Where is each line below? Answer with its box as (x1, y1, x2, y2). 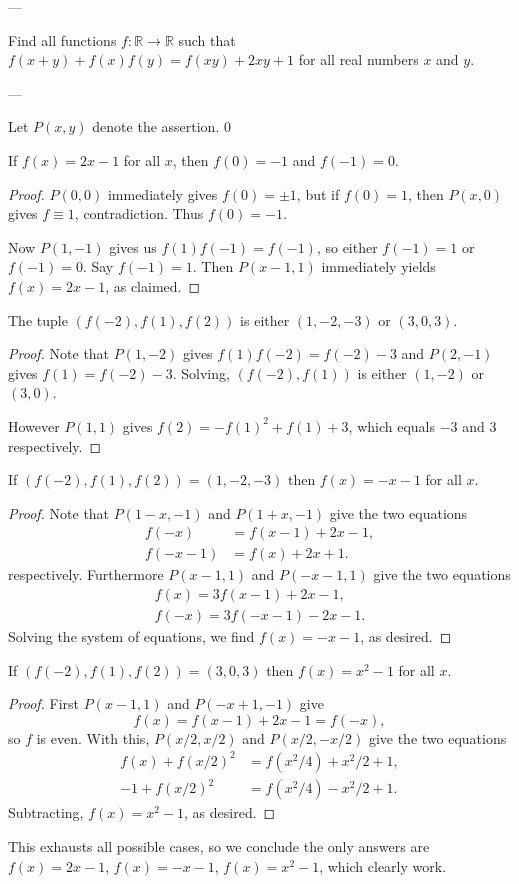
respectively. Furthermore (8, 564, 164, 585)
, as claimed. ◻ (105, 275, 201, 296)
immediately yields (321, 256, 436, 277)
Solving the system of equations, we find (8, 626, 255, 646)
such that (178, 29, 236, 50)
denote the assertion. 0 (92, 116, 231, 137)
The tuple (8, 309, 68, 330)
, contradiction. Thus (74, 203, 204, 224)
